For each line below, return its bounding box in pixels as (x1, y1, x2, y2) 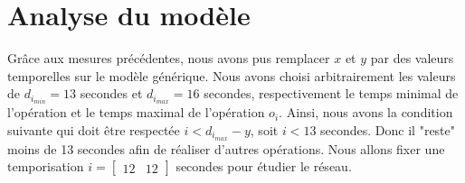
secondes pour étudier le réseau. (176, 157, 352, 176)
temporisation (7, 157, 84, 176)
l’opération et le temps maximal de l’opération (7, 103, 265, 122)
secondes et (80, 84, 143, 103)
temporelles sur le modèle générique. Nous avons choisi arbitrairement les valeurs (7, 66, 456, 85)
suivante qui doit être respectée (7, 121, 180, 139)
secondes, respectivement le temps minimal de (204, 84, 459, 103)
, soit (250, 121, 279, 139)
